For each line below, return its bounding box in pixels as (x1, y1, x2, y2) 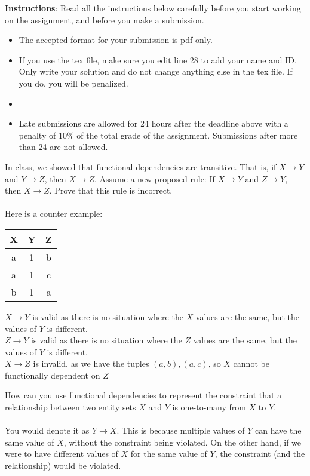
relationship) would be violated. (5, 459, 121, 472)
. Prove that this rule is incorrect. (49, 184, 173, 196)
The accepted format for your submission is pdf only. (19, 33, 213, 46)
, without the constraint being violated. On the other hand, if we (63, 435, 302, 448)
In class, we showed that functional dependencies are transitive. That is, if (5, 160, 277, 173)
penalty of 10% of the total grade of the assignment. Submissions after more (19, 128, 298, 141)
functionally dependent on (5, 368, 100, 381)
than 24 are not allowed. (19, 140, 108, 153)
